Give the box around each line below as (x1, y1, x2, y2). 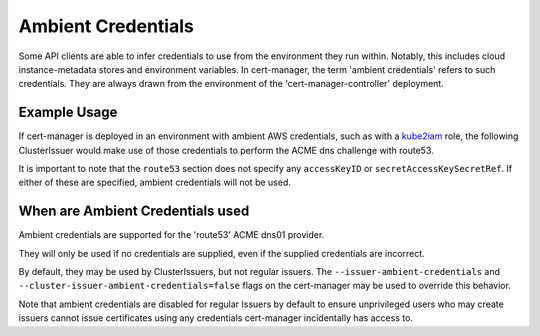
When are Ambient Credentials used (18, 203, 250, 220)
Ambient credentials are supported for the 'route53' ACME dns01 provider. (18, 229, 325, 241)
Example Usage (18, 104, 118, 121)
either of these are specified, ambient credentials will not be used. (18, 176, 292, 189)
